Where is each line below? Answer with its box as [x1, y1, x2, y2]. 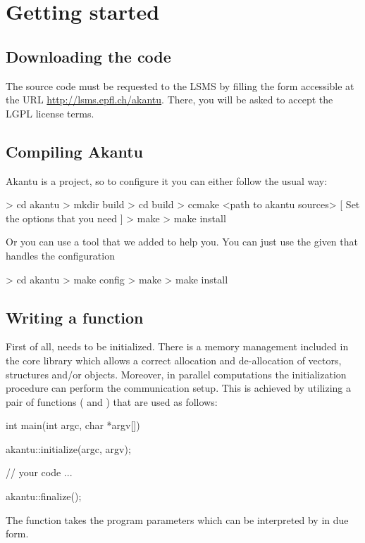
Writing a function [6, 306, 144, 328]
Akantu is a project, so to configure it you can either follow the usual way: [6, 173, 328, 188]
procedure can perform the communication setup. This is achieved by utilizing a [6, 381, 351, 395]
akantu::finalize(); [6, 489, 82, 504]
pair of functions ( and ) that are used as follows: [6, 394, 218, 409]
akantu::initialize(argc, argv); [6, 441, 131, 456]
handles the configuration [6, 248, 115, 262]
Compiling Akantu [6, 140, 143, 162]
